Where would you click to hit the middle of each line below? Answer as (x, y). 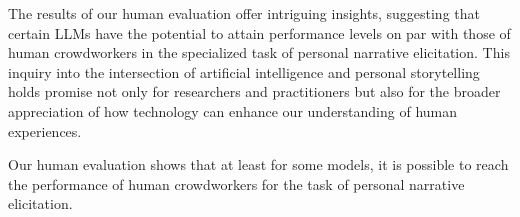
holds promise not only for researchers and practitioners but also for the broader (254, 91)
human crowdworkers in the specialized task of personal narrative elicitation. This (259, 52)
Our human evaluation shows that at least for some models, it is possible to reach (258, 164)
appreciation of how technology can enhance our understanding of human (233, 110)
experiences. (45, 130)
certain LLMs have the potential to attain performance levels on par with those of (259, 32)
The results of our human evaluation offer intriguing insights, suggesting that (244, 13)
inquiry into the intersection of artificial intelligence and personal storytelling (244, 71)
